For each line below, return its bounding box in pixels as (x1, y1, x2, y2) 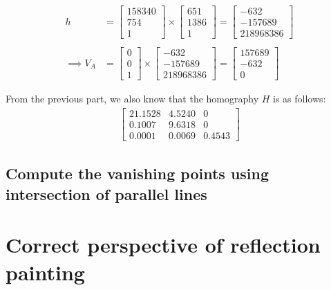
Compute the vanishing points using (6, 163, 269, 184)
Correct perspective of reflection (6, 230, 321, 259)
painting (6, 257, 85, 286)
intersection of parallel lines (6, 183, 207, 204)
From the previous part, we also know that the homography (6, 91, 259, 106)
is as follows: (273, 91, 326, 106)
